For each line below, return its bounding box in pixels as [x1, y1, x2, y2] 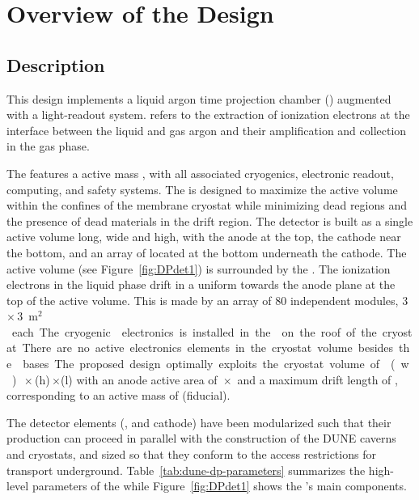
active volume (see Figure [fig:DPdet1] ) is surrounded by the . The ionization [6, 260, 391, 277]
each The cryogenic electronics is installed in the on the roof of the [11, 323, 377, 340]
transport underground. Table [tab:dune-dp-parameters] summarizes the [6, 461, 366, 478]
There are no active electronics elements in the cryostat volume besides [22, 339, 394, 356]
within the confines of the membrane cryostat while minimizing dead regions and [6, 197, 408, 214]
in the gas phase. [6, 138, 90, 155]
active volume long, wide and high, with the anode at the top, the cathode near [6, 228, 401, 245]
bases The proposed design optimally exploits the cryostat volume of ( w [23, 355, 409, 372]
